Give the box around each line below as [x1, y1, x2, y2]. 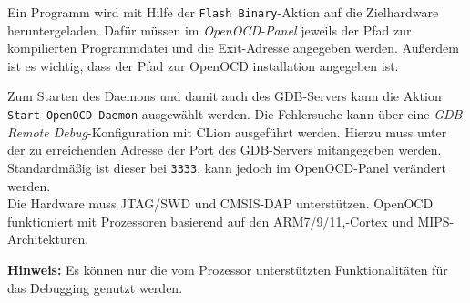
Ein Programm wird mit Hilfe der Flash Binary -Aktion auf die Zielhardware [7, 3, 439, 21]
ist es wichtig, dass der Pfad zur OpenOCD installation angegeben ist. [7, 56, 399, 75]
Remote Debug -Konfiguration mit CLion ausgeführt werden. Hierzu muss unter [7, 122, 447, 141]
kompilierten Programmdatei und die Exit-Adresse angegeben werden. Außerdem [7, 38, 459, 57]
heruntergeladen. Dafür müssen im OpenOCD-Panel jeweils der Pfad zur [7, 20, 412, 39]
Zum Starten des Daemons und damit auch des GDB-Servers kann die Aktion [7, 86, 442, 106]
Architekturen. [7, 229, 89, 248]
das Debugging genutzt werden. [7, 278, 183, 297]
